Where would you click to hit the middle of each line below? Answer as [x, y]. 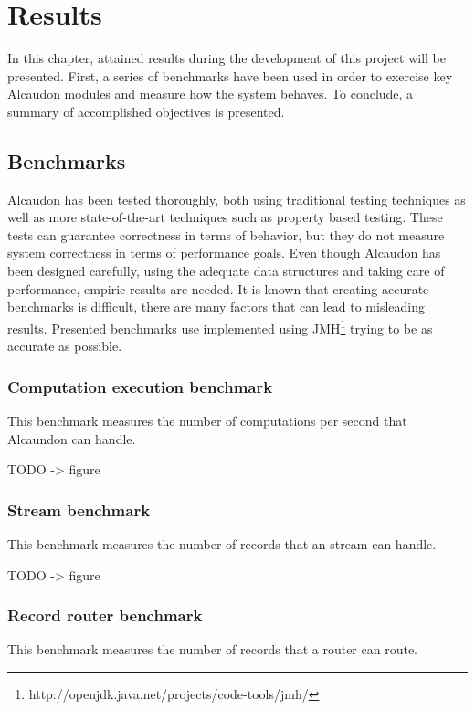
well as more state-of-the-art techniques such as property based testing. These [225, 217]
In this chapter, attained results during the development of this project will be [227, 58]
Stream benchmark [79, 509]
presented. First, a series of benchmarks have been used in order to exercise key [230, 75]
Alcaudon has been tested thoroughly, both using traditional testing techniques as [237, 199]
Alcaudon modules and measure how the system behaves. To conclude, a [211, 94]
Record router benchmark [105, 615]
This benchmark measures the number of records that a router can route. [212, 649]
